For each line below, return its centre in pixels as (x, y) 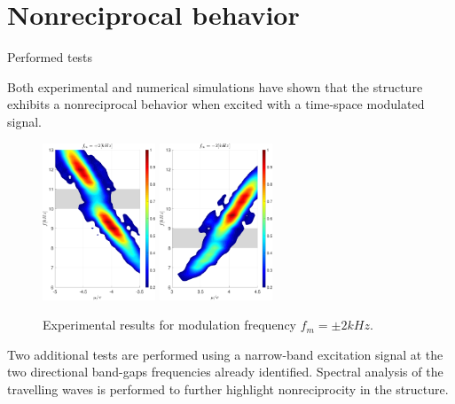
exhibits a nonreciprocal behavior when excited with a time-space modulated (216, 104)
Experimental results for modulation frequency (169, 325)
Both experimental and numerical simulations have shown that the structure (215, 86)
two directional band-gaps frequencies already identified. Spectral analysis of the (225, 372)
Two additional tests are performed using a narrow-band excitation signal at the (225, 354)
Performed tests (50, 57)
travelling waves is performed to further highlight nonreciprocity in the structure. (228, 389)
